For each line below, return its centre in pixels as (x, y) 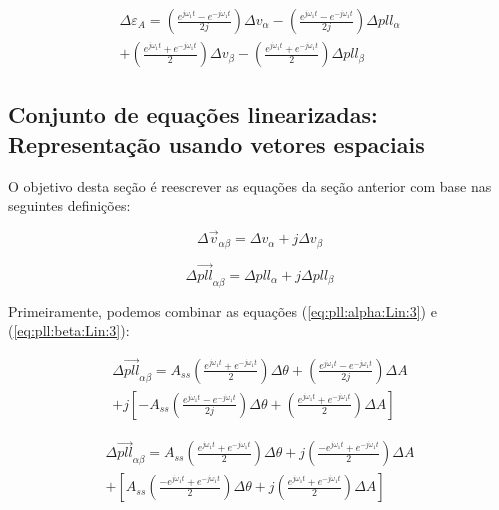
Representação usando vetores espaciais (216, 143)
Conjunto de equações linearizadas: (193, 114)
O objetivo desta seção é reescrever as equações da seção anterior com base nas (250, 185)
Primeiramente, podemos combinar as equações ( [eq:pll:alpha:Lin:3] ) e (222, 310)
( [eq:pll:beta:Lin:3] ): (69, 330)
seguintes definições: (69, 205)
